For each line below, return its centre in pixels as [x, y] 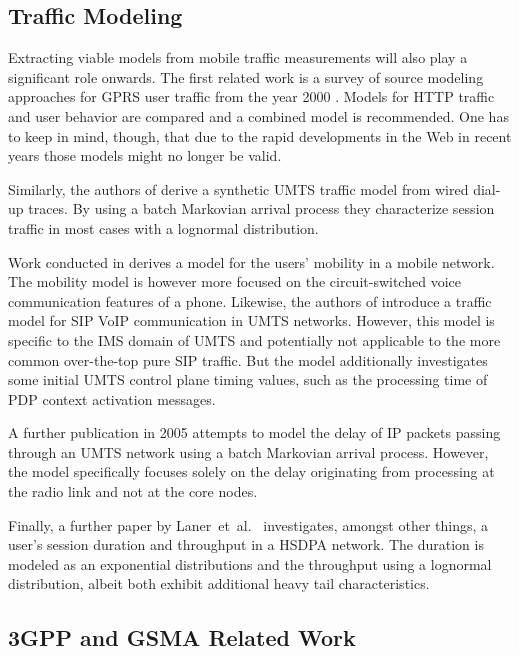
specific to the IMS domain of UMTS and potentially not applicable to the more [254, 339]
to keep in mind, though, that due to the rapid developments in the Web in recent [260, 135]
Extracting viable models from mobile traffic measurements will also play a [238, 57]
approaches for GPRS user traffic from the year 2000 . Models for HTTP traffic [251, 96]
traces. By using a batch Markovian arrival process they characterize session [261, 208]
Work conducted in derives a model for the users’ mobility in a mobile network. [251, 261]
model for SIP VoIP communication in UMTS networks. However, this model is [251, 320]
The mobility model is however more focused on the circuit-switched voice [234, 281]
